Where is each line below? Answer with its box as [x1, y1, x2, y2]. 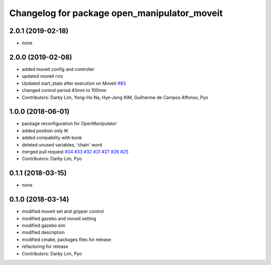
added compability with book [22, 135, 82, 141]
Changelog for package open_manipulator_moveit [9, 8, 223, 19]
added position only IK [22, 127, 69, 134]
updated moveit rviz [22, 73, 63, 79]
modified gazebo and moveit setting [22, 215, 96, 221]
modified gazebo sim [22, 222, 65, 228]
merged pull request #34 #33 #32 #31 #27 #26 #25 [22, 149, 129, 155]
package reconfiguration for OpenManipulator [22, 120, 117, 126]
